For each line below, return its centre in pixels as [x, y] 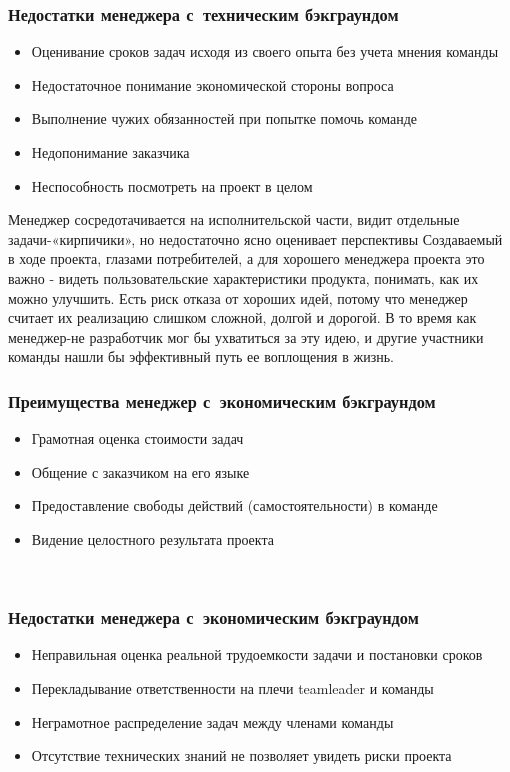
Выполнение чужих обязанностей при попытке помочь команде [224, 118]
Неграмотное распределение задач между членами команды [212, 721]
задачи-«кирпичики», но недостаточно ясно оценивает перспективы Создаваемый [255, 238]
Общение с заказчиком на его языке [140, 471]
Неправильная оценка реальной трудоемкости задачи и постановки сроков [257, 654]
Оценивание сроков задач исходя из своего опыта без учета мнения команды [265, 51]
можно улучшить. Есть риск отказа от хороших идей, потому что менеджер [238, 297]
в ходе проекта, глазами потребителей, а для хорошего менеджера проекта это [246, 258]
